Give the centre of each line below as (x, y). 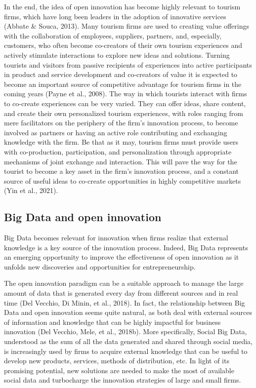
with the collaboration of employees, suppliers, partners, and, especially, (113, 35)
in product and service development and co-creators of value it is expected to (121, 74)
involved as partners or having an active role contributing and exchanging (116, 132)
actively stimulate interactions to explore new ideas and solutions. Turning (117, 55)
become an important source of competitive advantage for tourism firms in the (123, 84)
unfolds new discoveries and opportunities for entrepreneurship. (100, 266)
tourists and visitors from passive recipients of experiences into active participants (128, 64)
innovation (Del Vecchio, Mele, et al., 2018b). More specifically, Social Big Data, (126, 331)
